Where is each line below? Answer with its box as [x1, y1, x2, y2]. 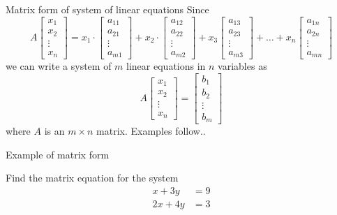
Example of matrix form [6, 147, 110, 161]
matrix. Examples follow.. [96, 124, 206, 138]
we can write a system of [6, 59, 112, 73]
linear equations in [126, 59, 206, 73]
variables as [218, 59, 267, 73]
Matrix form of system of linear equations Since [6, 2, 209, 16]
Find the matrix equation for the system [6, 170, 179, 185]
